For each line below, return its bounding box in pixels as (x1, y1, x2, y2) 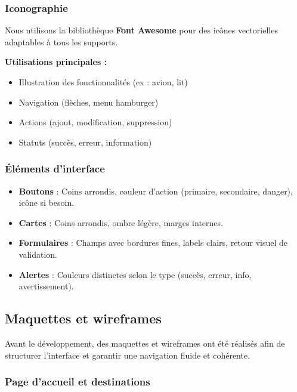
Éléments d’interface (5, 161, 105, 176)
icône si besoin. (18, 196, 75, 209)
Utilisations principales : (5, 55, 107, 68)
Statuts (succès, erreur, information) (18, 135, 152, 148)
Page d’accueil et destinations (5, 374, 150, 389)
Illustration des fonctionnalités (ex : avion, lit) (18, 76, 188, 88)
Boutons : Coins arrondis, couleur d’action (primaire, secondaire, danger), (18, 184, 293, 197)
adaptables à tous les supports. (5, 35, 118, 48)
